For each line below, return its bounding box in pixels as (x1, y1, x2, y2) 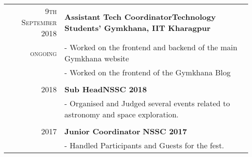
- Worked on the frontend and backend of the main (64, 42, 237, 53)
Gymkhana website (64, 53, 129, 64)
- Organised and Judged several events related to (64, 98, 230, 109)
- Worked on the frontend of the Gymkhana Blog (64, 67, 231, 78)
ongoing (30, 47, 57, 58)
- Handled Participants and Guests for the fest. (64, 140, 224, 151)
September (21, 16, 57, 28)
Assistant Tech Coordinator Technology (64, 11, 216, 22)
